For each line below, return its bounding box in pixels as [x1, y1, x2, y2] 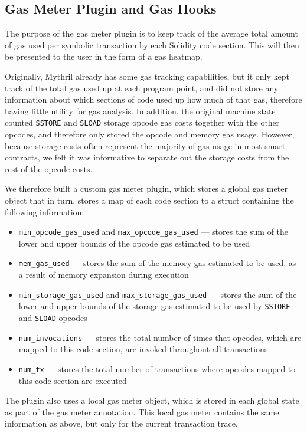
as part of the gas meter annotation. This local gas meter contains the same [5, 405, 279, 418]
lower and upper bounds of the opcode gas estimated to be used [18, 237, 250, 249]
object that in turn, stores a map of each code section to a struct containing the [5, 193, 294, 206]
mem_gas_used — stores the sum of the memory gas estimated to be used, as [18, 257, 296, 269]
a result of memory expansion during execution [18, 268, 189, 281]
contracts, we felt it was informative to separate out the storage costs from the [5, 151, 289, 163]
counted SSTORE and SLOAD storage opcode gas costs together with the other [5, 116, 280, 129]
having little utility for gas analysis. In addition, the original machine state [5, 104, 276, 117]
